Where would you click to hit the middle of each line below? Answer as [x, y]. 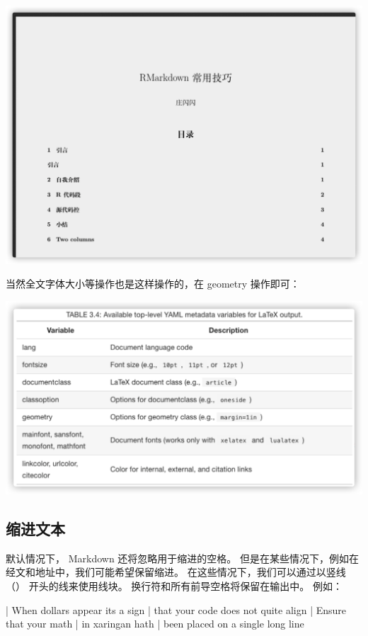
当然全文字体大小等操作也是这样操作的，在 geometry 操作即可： [153, 284]
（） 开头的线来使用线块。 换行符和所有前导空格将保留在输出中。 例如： [174, 586]
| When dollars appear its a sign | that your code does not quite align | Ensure [176, 609]
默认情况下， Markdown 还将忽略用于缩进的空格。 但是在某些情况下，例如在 [182, 558]
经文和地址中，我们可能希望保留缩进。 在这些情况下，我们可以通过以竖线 [176, 572]
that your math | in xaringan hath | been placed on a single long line [155, 624]
